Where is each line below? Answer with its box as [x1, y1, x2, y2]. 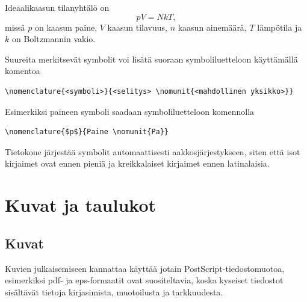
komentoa [5, 64, 40, 77]
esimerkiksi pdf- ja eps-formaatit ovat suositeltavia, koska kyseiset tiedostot [5, 274, 284, 286]
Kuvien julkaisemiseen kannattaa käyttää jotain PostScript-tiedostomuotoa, [5, 262, 285, 274]
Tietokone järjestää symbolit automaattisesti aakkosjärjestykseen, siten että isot [5, 145, 300, 158]
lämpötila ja [257, 20, 302, 33]
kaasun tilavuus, [107, 20, 167, 33]
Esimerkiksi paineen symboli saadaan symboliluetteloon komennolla [5, 105, 255, 117]
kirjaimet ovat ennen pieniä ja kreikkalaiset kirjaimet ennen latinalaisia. [5, 157, 270, 170]
